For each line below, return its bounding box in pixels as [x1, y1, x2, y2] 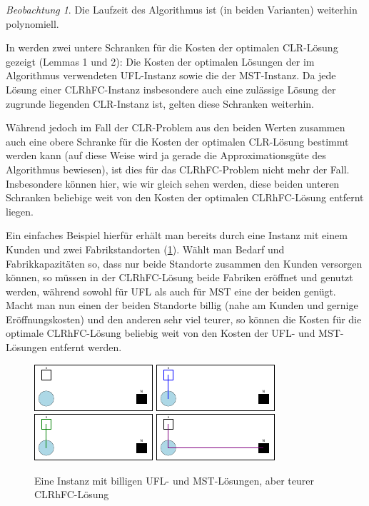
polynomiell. [6, 16, 59, 31]
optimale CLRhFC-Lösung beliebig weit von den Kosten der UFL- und [6, 325, 315, 340]
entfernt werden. [50, 340, 122, 355]
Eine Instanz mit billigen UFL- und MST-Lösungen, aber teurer [34, 472, 314, 487]
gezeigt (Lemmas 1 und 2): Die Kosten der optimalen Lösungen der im [6, 54, 315, 69]
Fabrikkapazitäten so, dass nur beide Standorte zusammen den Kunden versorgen [6, 255, 363, 270]
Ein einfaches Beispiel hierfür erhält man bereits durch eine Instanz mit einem [6, 228, 348, 243]
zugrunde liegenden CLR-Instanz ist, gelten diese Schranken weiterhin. [6, 96, 315, 111]
